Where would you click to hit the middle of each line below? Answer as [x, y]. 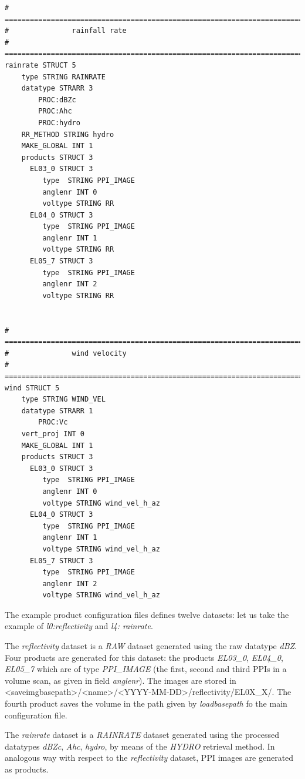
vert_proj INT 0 [53, 434]
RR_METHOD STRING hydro [68, 134]
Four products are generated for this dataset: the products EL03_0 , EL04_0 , [144, 657]
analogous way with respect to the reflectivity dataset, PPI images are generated [149, 758]
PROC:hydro [59, 123]
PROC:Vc [53, 422]
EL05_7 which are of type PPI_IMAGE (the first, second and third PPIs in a [146, 669]
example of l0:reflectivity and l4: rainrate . [79, 626]
